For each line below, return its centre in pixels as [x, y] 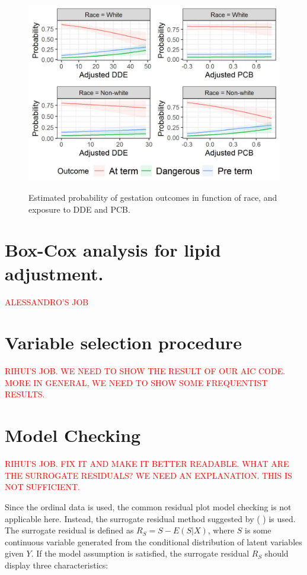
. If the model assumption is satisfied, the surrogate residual [140, 553]
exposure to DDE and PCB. [79, 209]
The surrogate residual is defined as [69, 530]
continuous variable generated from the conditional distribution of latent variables [153, 541]
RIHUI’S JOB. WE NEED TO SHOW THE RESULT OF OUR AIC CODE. [145, 371]
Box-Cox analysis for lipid [113, 250]
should [276, 553]
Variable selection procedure [124, 342]
